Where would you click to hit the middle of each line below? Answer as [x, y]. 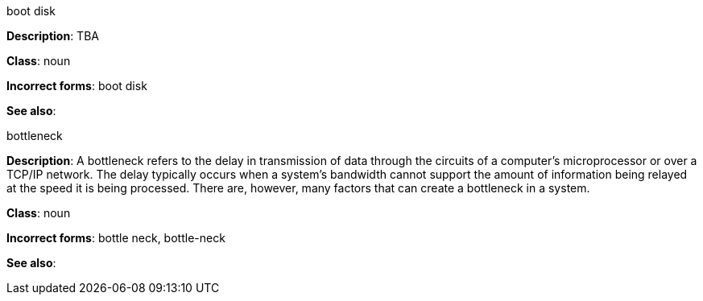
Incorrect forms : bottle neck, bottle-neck [116, 238]
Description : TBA [53, 36]
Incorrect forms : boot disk [77, 86]
